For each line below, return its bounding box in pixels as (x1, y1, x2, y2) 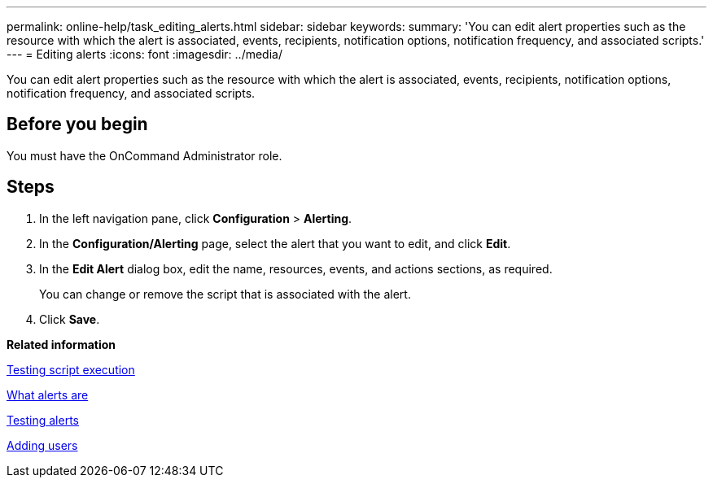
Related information (7, 337, 116, 351)
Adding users (7, 438, 78, 452)
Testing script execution (7, 362, 135, 377)
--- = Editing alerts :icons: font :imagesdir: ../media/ (7, 47, 282, 61)
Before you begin (7, 114, 148, 135)
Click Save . (39, 312, 100, 326)
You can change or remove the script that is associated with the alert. (39, 286, 411, 301)
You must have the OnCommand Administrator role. (7, 148, 282, 163)
